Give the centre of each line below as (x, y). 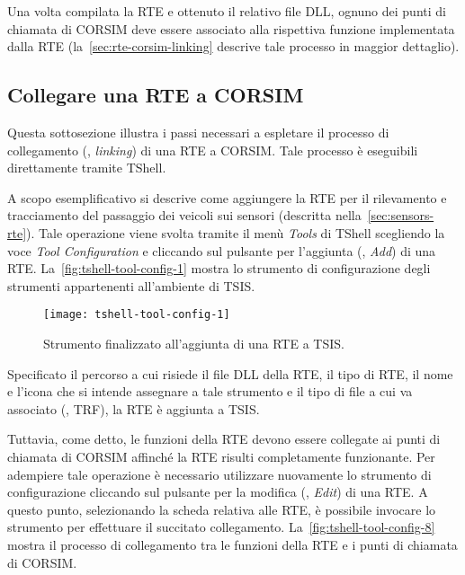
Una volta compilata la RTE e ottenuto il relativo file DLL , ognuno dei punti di (227, 11)
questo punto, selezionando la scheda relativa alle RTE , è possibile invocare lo (222, 509)
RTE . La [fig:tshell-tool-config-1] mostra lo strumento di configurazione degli (219, 268)
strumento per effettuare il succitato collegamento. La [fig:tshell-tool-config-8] (221, 527)
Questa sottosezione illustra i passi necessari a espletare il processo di (198, 132)
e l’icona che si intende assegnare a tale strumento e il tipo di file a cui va (210, 391)
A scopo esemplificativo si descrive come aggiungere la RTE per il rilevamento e (227, 197)
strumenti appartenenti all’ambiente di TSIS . (131, 285)
